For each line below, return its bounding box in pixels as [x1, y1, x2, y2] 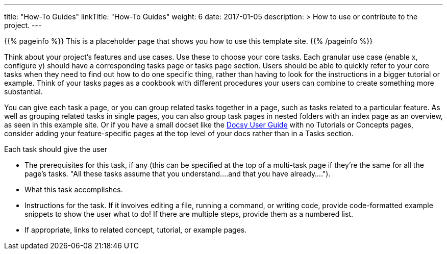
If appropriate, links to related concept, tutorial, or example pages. [24, 225, 247, 234]
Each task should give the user [4, 145, 107, 154]
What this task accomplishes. [24, 185, 123, 194]
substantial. [4, 87, 43, 96]
